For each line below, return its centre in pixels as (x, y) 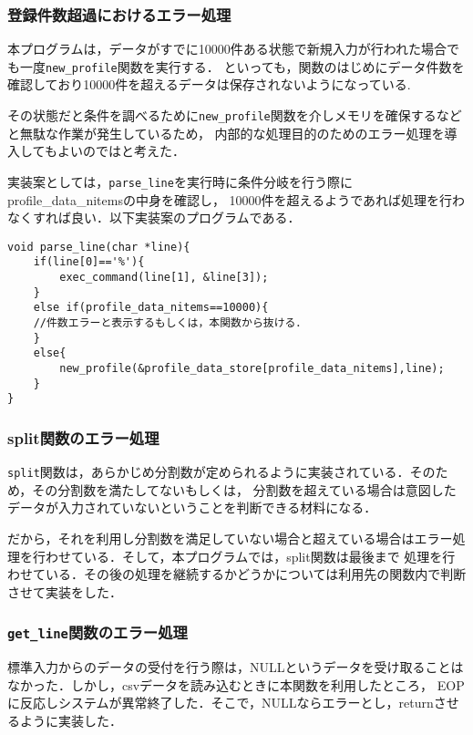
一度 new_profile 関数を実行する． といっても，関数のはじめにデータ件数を (242, 66)
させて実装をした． (65, 591)
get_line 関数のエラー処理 (98, 632)
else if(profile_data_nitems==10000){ (151, 308)
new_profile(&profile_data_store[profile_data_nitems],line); (252, 368)
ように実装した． (71, 720)
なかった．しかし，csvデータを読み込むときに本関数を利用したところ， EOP (236, 684)
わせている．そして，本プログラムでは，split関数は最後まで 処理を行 (250, 556)
